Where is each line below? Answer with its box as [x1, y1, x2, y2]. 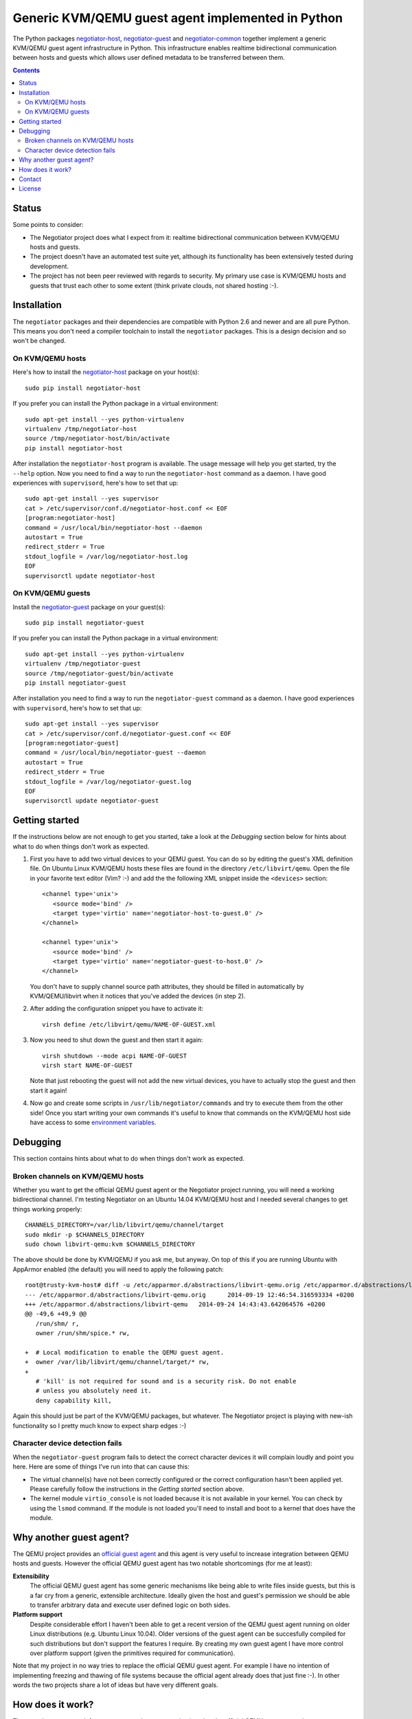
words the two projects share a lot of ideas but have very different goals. [12, 1681, 219, 1689]
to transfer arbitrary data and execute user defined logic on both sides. [30, 1601, 231, 1609]
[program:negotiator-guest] [25, 739, 119, 747]
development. [30, 262, 69, 270]
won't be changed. [12, 337, 67, 345]
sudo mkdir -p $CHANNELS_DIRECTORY [25, 1231, 145, 1238]
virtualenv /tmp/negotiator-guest [25, 660, 141, 668]
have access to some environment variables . [30, 1118, 157, 1126]
